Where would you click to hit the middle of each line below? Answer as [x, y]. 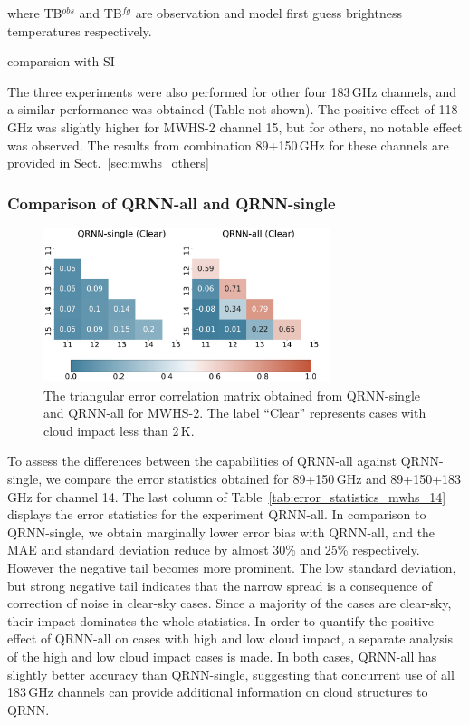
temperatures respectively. [80, 30]
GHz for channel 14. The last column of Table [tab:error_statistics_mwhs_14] [227, 496]
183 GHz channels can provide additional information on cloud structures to [218, 692]
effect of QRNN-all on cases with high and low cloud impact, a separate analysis [230, 638]
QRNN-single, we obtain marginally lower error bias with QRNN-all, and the [221, 532]
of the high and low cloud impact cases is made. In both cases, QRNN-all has [222, 656]
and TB [100, 13]
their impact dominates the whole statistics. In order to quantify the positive [221, 620]
